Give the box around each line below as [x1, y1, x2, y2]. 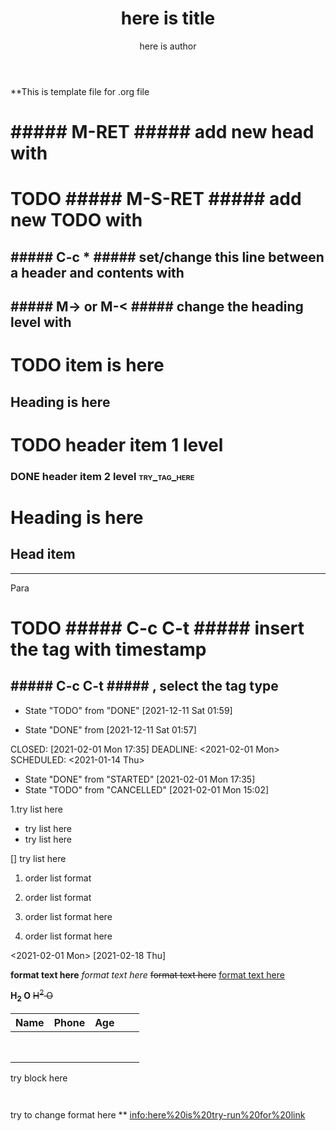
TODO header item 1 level [10, 433, 224, 456]
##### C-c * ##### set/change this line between [10, 248, 325, 266]
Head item [10, 546, 76, 563]
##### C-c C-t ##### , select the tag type [10, 678, 279, 695]
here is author [139, 40, 197, 52]
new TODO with [10, 209, 143, 232]
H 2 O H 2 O [10, 988, 54, 1004]
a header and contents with [10, 264, 185, 281]
